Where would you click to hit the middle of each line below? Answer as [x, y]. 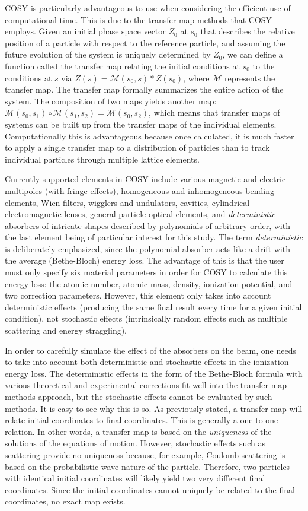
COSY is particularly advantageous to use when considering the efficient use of [148, 8]
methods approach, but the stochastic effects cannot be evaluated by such [139, 396]
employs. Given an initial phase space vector [85, 31]
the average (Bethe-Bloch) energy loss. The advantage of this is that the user [145, 260]
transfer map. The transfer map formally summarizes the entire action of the [144, 89]
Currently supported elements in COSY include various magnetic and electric [145, 179]
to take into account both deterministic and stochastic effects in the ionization [147, 362]
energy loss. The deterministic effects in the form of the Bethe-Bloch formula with [154, 373]
